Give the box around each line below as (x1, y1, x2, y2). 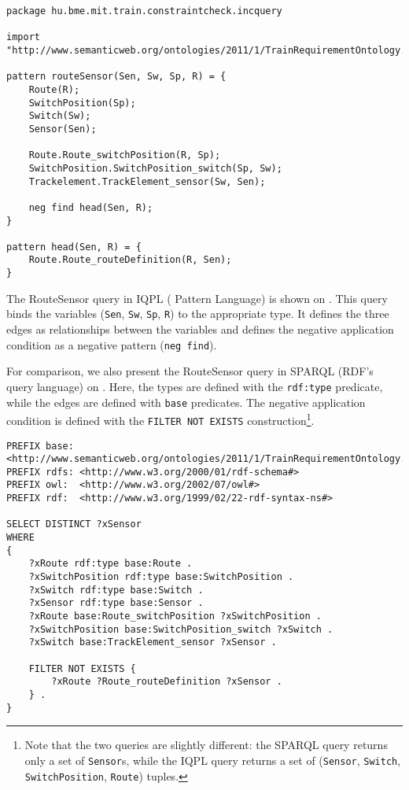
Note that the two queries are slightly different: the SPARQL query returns (24, 736, 388, 753)
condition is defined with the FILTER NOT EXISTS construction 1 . (6, 410, 315, 428)
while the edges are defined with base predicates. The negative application (6, 393, 366, 410)
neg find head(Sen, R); (28, 201, 153, 213)
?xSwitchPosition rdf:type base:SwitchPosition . (28, 571, 294, 583)
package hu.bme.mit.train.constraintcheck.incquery (6, 6, 282, 17)
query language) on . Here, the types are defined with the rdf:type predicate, (6, 378, 383, 394)
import (6, 31, 40, 43)
